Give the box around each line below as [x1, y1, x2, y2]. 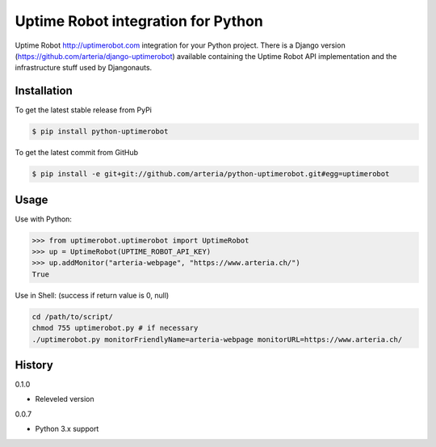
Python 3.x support [35, 424, 99, 434]
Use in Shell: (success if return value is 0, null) [15, 290, 170, 300]
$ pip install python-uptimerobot [31, 127, 169, 137]
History [15, 358, 54, 372]
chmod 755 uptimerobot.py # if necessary [31, 323, 199, 333]
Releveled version [35, 394, 94, 404]
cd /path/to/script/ [31, 312, 113, 321]
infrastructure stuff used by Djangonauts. [15, 63, 153, 73]
